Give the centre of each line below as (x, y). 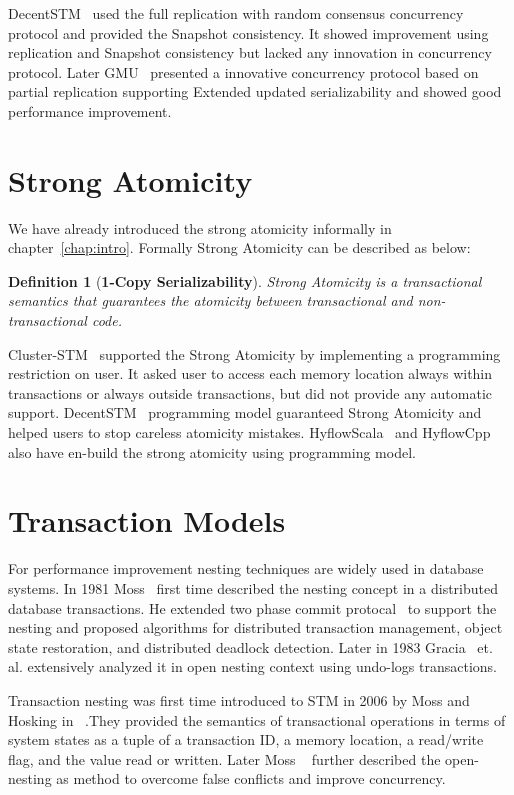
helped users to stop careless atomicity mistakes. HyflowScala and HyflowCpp (249, 432)
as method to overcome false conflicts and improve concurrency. (251, 778)
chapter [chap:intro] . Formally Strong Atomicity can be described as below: (239, 247)
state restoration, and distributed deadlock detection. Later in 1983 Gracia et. (250, 646)
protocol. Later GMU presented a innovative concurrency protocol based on (243, 71)
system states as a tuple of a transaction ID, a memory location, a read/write (246, 739)
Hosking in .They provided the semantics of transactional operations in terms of (257, 719)
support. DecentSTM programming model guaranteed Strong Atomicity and (245, 412)
